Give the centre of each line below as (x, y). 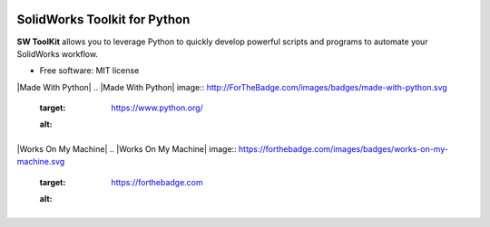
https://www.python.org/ (157, 108)
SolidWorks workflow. (58, 53)
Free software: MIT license (89, 71)
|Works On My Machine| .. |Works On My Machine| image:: (127, 148)
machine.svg (41, 162)
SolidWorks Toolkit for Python (103, 19)
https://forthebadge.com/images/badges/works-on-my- (343, 148)
